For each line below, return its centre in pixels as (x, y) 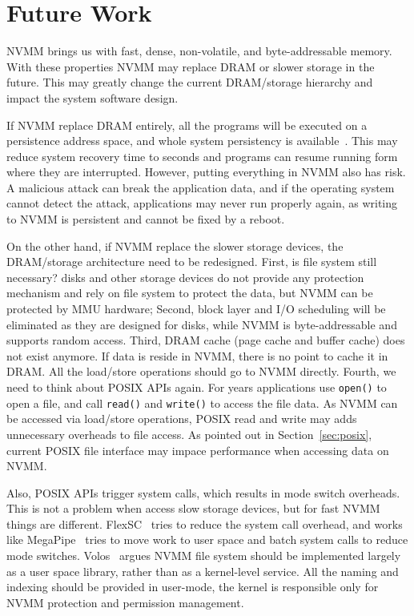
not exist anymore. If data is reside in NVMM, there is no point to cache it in (197, 355)
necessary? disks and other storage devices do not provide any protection (185, 277)
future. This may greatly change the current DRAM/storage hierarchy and (190, 82)
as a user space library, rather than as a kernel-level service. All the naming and (203, 571)
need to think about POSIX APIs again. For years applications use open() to (197, 387)
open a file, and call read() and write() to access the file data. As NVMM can (202, 403)
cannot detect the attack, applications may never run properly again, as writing (202, 203)
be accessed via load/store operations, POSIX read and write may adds (182, 419)
